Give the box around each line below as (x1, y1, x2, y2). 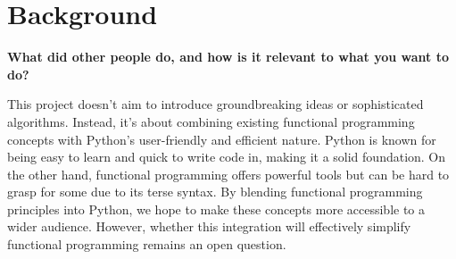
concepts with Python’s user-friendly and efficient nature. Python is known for (7, 129, 436, 148)
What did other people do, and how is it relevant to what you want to (7, 47, 450, 66)
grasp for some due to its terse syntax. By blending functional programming (7, 182, 423, 201)
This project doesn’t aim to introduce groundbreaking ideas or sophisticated (7, 95, 424, 113)
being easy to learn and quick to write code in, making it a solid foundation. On (7, 147, 446, 166)
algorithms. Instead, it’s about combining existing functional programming (7, 112, 415, 130)
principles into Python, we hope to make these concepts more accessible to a (7, 199, 426, 218)
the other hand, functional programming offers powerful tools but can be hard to (7, 164, 450, 183)
